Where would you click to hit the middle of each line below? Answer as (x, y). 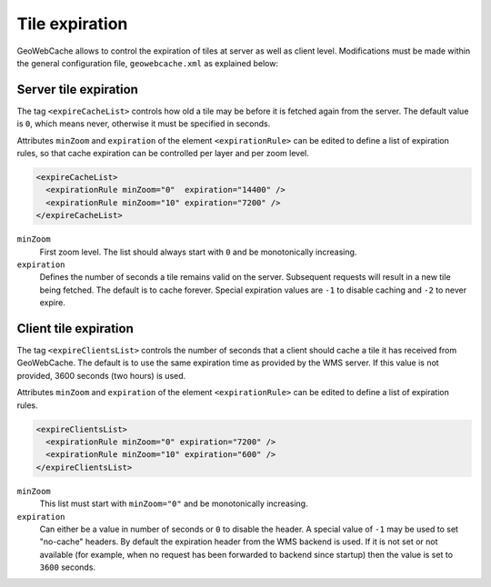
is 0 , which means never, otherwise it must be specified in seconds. (144, 124)
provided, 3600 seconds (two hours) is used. (101, 375)
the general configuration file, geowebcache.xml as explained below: (148, 63)
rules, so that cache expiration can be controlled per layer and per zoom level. (163, 154)
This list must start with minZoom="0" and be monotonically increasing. (174, 503)
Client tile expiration (75, 328)
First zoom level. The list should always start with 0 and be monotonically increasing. (198, 252)
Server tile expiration (77, 90)
